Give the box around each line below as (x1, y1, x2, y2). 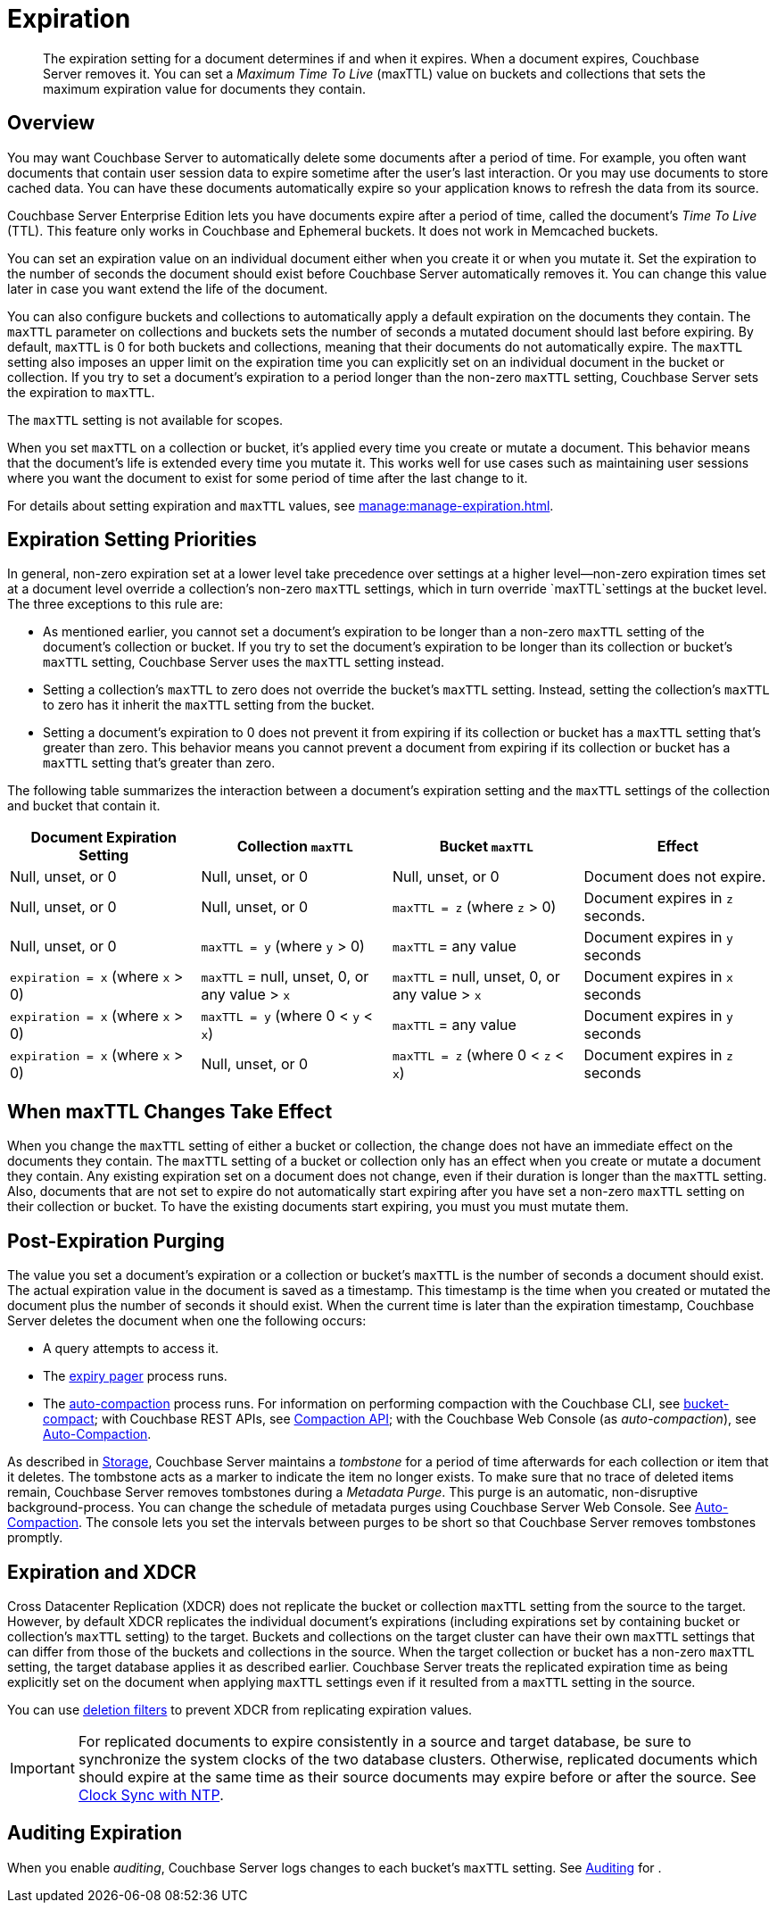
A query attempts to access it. (43, 1341, 219, 1357)
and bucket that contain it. (7, 798, 161, 814)
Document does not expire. (583, 868, 766, 886)
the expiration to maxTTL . (7, 384, 155, 400)
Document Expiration (30, 828, 177, 847)
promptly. (7, 1530, 63, 1546)
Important (10, 1758, 75, 1777)
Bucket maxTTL (439, 837, 533, 856)
